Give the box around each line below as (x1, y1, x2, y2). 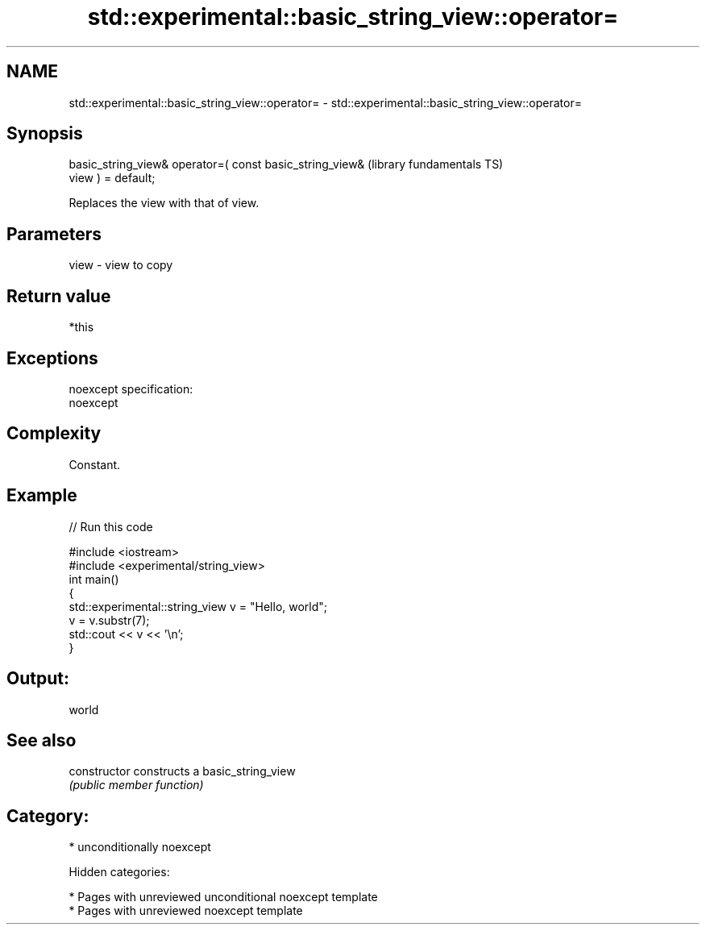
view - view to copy (69, 258, 173, 272)
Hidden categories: (69, 865, 170, 879)
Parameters (6, 223, 102, 244)
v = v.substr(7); (69, 613, 150, 627)
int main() (69, 571, 119, 586)
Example (6, 485, 77, 506)
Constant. (69, 457, 121, 472)
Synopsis (6, 123, 83, 144)
